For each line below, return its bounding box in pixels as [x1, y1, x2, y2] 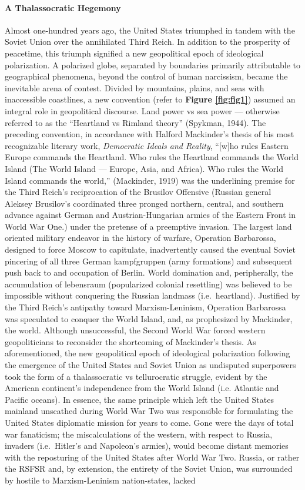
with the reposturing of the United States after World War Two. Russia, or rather [5, 451, 300, 463]
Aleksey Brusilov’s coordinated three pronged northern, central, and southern [5, 197, 284, 209]
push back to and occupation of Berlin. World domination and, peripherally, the [5, 266, 293, 279]
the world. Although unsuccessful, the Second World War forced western [5, 324, 266, 336]
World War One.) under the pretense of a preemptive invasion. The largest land [5, 220, 292, 232]
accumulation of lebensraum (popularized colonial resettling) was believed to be [5, 277, 292, 290]
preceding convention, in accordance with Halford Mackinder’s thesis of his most [5, 128, 294, 140]
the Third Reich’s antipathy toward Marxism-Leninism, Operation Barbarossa [5, 301, 286, 313]
